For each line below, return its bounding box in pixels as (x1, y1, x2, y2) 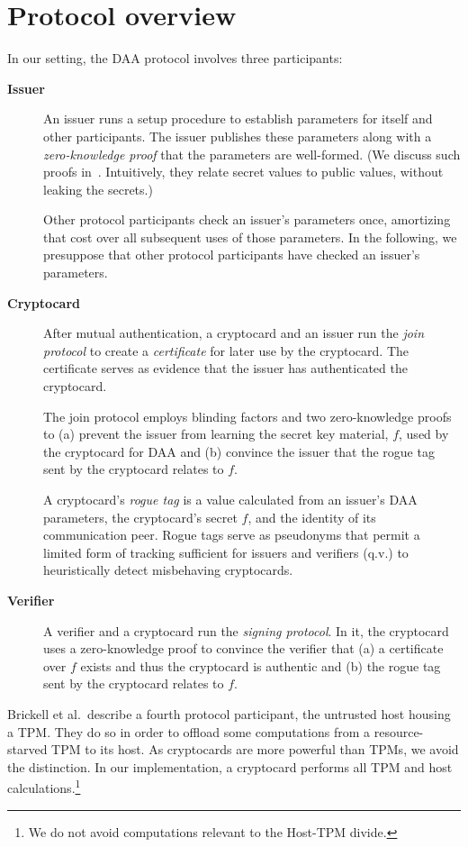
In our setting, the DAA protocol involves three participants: (7, 49, 343, 68)
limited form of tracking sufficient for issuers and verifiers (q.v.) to (43, 542, 409, 561)
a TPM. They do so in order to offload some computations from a (7, 722, 371, 741)
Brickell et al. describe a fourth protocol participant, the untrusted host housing (7, 704, 451, 723)
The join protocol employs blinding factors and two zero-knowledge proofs (43, 406, 452, 425)
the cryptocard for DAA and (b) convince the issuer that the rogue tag (43, 442, 435, 460)
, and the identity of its (247, 507, 376, 526)
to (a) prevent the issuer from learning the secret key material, (43, 424, 389, 443)
